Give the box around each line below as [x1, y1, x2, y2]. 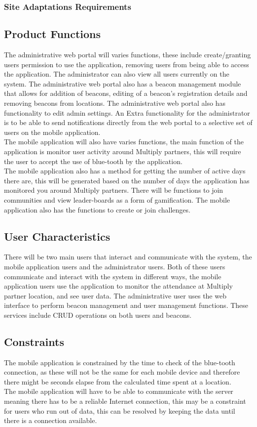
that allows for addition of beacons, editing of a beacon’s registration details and [4, 88, 248, 98]
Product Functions [4, 26, 101, 42]
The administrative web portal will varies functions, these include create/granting [4, 49, 251, 60]
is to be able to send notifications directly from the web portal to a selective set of [4, 117, 253, 128]
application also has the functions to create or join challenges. [4, 204, 190, 214]
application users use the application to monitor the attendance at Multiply [4, 281, 233, 291]
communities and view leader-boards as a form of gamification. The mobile [4, 194, 230, 205]
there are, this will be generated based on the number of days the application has [4, 175, 250, 185]
